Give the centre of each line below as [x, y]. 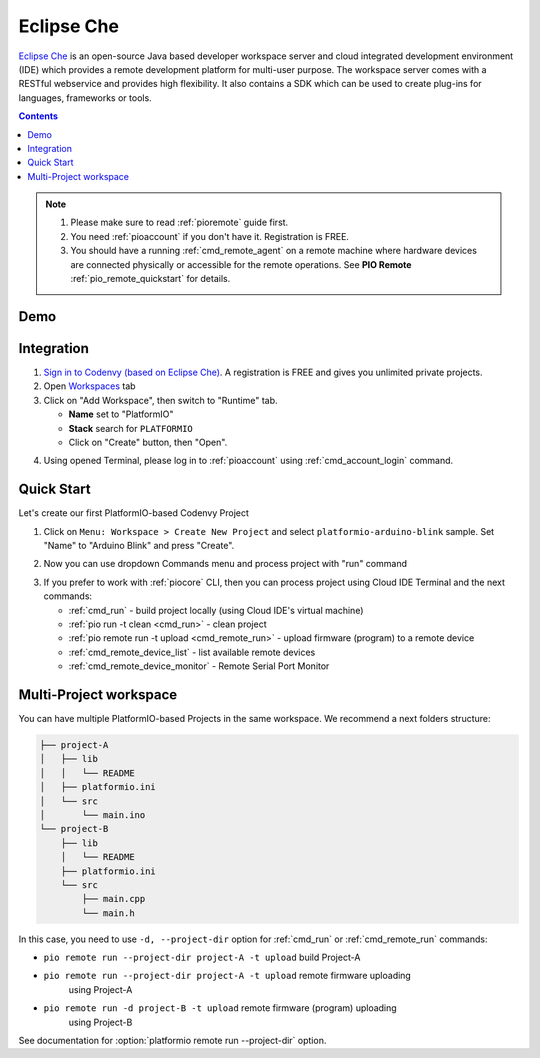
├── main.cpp [113, 899]
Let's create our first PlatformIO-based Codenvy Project [134, 513]
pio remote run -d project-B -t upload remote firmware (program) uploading [220, 1008]
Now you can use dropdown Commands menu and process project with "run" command [225, 564]
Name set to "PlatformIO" [121, 414]
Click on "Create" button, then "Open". [148, 442]
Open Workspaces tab [89, 386]
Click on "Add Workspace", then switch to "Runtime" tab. [161, 400]
